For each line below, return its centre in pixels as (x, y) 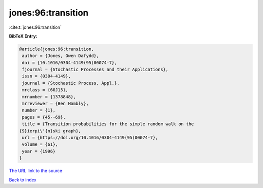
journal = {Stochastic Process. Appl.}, (71, 83)
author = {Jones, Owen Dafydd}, (61, 56)
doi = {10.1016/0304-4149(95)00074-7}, (69, 63)
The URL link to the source (36, 171)
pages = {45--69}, (44, 117)
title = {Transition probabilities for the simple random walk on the (108, 124)
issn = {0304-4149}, (47, 76)
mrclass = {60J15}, (45, 90)
